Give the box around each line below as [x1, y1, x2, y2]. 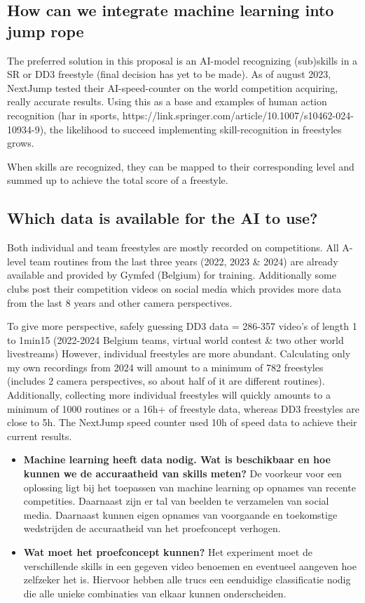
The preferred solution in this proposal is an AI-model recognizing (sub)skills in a [7, 53, 358, 67]
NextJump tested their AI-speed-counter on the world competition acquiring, [7, 80, 338, 95]
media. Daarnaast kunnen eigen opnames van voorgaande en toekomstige [23, 507, 338, 522]
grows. [7, 135, 34, 150]
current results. [7, 428, 72, 443]
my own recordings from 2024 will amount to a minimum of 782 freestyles [7, 359, 324, 374]
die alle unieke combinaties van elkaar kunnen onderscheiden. [23, 585, 287, 600]
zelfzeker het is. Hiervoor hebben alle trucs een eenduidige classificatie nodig [23, 572, 351, 587]
